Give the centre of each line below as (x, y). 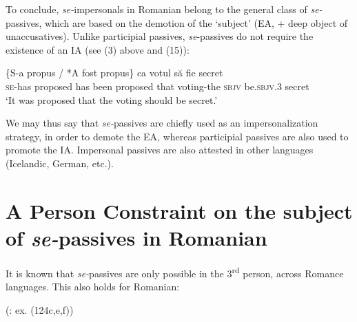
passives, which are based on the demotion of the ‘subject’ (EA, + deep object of (177, 22)
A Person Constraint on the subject (179, 210)
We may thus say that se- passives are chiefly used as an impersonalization (162, 123)
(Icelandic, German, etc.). (60, 163)
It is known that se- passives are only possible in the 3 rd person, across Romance (175, 272)
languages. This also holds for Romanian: (93, 287)
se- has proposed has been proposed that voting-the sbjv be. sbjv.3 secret (157, 86)
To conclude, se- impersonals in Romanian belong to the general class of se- (164, 9)
